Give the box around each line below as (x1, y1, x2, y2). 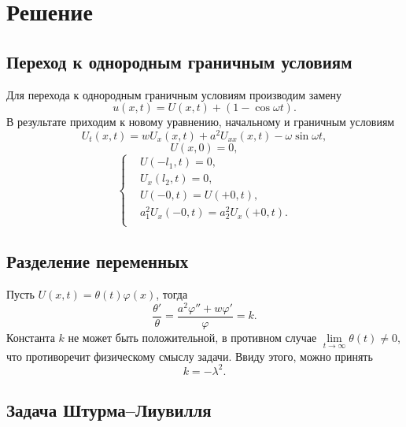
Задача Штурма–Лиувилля (6, 398, 212, 422)
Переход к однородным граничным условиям (6, 49, 352, 73)
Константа (6, 329, 55, 345)
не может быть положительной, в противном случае (68, 329, 317, 345)
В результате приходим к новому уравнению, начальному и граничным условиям (6, 113, 395, 130)
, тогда (156, 285, 188, 302)
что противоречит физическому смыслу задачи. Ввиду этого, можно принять (6, 347, 373, 364)
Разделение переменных (6, 249, 189, 273)
